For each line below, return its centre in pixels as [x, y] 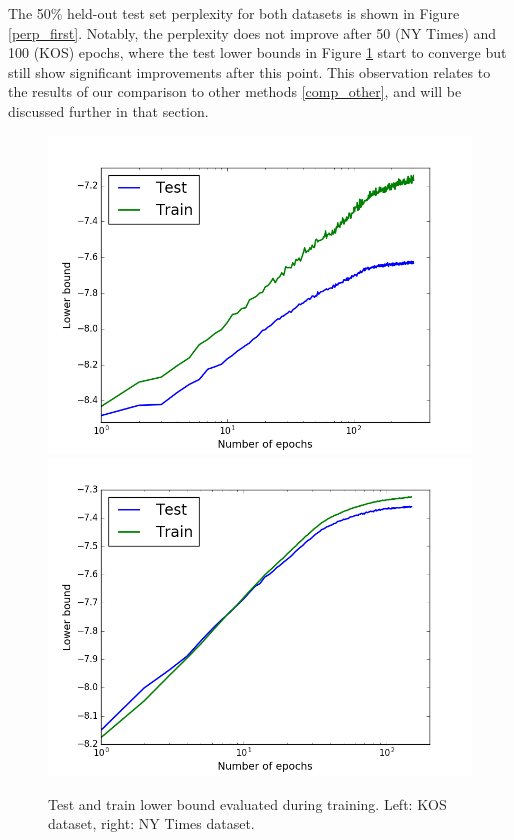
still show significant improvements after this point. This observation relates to [249, 71]
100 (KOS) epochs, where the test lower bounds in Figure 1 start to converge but [257, 52]
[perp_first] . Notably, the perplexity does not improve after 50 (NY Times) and [252, 32]
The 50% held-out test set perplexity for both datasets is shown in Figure [234, 13]
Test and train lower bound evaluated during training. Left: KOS [247, 803]
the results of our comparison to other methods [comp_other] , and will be [235, 91]
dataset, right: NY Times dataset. [151, 823]
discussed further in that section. [108, 110]
